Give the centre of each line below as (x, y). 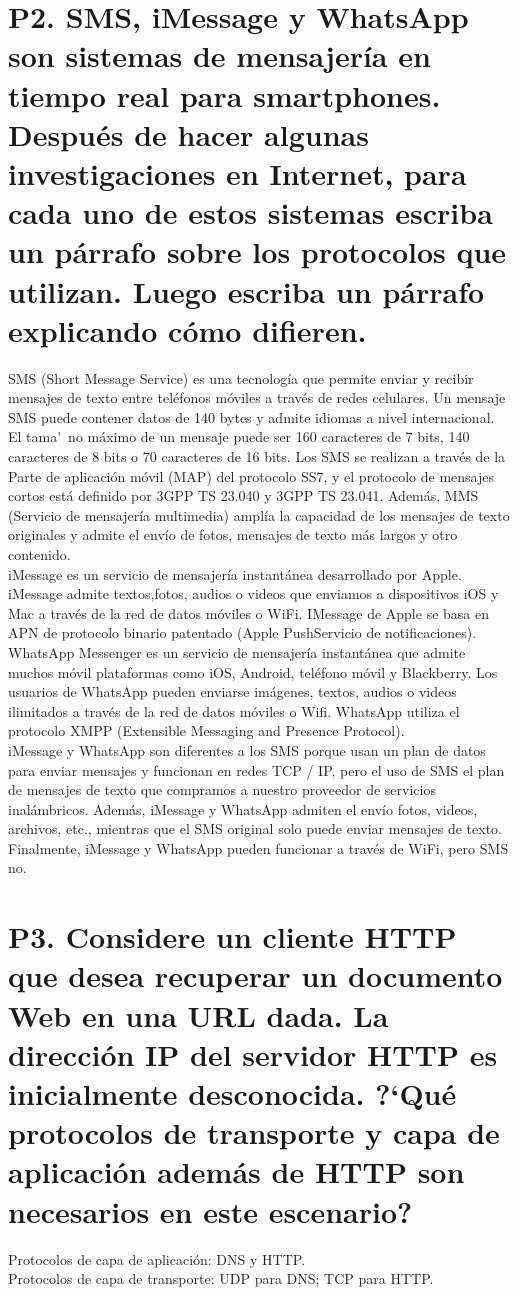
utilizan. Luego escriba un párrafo (246, 290)
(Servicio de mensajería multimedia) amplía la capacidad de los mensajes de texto (259, 514)
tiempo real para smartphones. (224, 94)
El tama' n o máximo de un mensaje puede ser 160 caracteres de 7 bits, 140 (239, 436)
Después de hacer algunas (188, 133)
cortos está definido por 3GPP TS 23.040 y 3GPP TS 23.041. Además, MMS (243, 495)
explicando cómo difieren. (187, 329)
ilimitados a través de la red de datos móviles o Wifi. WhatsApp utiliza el (234, 710)
